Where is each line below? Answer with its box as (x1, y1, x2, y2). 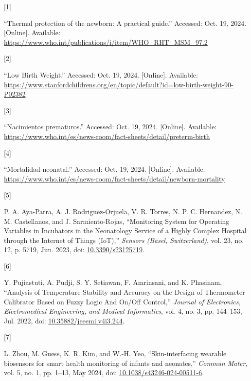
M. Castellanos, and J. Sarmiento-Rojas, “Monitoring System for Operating (4, 216, 230, 226)
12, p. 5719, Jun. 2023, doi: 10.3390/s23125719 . (4, 244, 144, 255)
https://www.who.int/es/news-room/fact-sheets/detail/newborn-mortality (4, 173, 225, 183)
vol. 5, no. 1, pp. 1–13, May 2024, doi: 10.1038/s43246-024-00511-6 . (4, 367, 204, 378)
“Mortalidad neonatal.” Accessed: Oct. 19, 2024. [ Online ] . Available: (4, 164, 205, 174)
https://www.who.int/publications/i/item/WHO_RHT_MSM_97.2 (4, 37, 208, 47)
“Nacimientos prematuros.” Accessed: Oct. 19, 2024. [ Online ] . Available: (4, 121, 217, 132)
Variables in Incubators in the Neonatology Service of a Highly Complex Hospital (4, 225, 247, 236)
